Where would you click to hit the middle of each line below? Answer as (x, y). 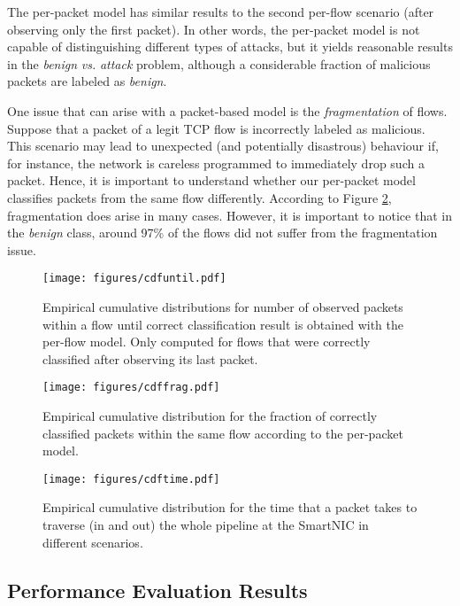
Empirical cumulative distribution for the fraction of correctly (210, 416)
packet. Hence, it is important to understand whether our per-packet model (211, 180)
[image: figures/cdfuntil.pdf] (134, 279)
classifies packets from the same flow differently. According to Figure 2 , (199, 197)
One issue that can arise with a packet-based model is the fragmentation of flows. (227, 110)
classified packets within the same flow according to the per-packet (223, 433)
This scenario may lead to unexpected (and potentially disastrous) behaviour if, (223, 146)
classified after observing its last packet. (150, 358)
